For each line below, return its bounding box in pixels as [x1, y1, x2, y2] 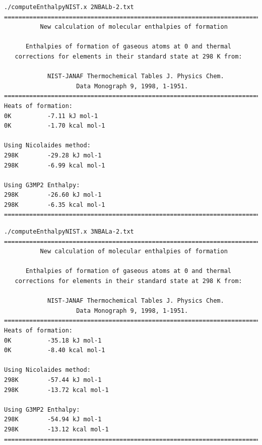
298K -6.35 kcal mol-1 [4, 201, 105, 208]
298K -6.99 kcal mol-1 [4, 161, 105, 169]
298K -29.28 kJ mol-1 [4, 151, 102, 159]
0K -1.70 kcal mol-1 [4, 122, 105, 130]
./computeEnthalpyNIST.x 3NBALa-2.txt [4, 228, 134, 236]
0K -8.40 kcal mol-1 [4, 347, 105, 354]
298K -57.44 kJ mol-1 [4, 376, 102, 383]
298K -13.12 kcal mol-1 [4, 425, 109, 433]
